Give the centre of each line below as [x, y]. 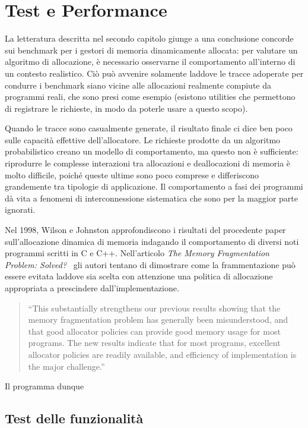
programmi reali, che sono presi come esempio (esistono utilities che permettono [150, 97]
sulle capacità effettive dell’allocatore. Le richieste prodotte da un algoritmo [143, 139]
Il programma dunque [45, 386]
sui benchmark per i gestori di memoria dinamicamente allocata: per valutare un [151, 50]
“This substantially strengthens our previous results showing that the [154, 308]
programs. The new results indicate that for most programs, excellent [154, 343]
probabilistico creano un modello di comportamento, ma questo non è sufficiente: [152, 151]
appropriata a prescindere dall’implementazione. [92, 288]
